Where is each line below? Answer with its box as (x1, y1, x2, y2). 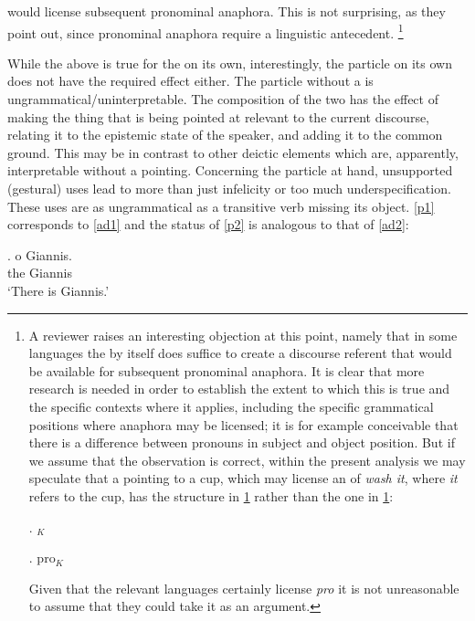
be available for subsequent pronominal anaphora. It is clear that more (28, 361, 425, 380)
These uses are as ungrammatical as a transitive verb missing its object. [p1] (7, 196, 435, 216)
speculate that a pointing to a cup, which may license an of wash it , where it (28, 468, 458, 488)
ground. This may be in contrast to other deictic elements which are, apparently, (7, 142, 459, 162)
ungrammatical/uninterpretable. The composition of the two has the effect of (7, 89, 438, 109)
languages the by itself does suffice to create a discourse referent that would (28, 343, 452, 363)
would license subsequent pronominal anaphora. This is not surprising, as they (7, 2, 446, 20)
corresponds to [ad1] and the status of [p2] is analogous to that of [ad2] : (7, 215, 409, 234)
